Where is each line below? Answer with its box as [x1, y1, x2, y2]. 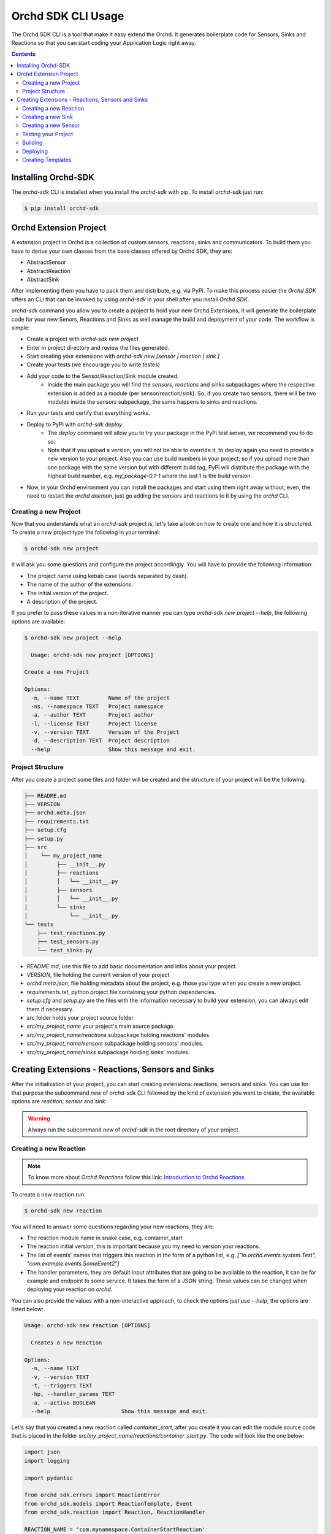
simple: [11, 324, 30, 331]
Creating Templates [22, 156, 72, 164]
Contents [11, 50, 36, 58]
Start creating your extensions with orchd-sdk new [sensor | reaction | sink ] [26, 353, 220, 360]
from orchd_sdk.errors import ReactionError [24, 1492, 161, 1498]
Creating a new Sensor [22, 121, 80, 129]
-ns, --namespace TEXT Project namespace [31, 703, 164, 710]
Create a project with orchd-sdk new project [26, 335, 139, 343]
